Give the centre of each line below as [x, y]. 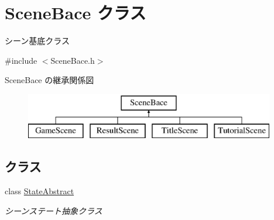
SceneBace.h [73, 60]
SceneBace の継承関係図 [49, 80]
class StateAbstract [40, 191]
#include [21, 60]
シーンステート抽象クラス [54, 210]
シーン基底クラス [37, 41]
